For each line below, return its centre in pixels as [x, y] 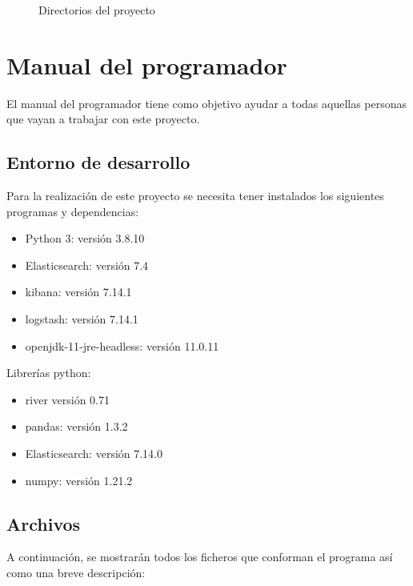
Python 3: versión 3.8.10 [85, 238]
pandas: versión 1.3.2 [76, 426]
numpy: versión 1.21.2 [79, 480]
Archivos [44, 523]
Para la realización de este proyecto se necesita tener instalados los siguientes [195, 196]
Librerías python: [49, 373]
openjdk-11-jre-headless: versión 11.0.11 [122, 345]
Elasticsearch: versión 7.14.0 [94, 454]
